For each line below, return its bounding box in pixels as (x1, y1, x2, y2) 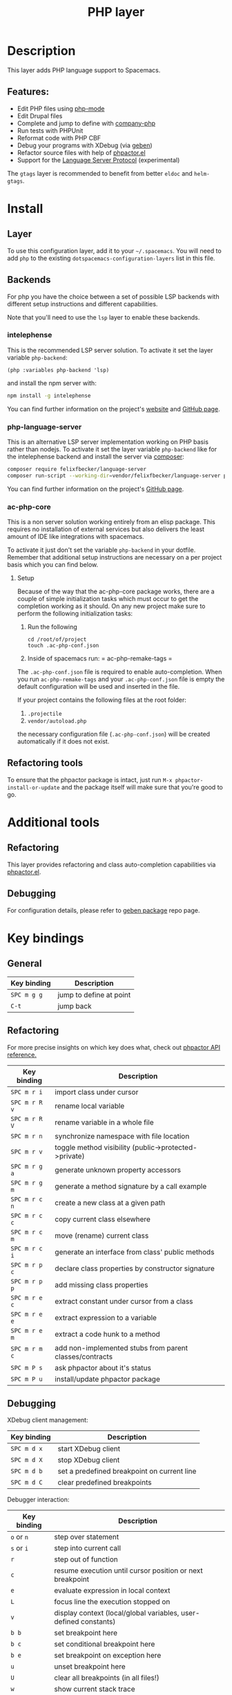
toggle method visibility (55, 1142, 131, 1152)
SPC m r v (10, 1147, 43, 1156)
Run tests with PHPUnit (17, 126, 84, 135)
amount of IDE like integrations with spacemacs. (7, 532, 144, 541)
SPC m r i (10, 1088, 43, 1096)
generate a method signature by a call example (55, 1181, 207, 1191)
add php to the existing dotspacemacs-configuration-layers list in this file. (7, 254, 215, 262)
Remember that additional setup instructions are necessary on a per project (7, 553, 222, 562)
